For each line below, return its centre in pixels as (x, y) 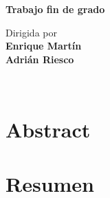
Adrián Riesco (40, 59)
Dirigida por (31, 32)
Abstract (48, 130)
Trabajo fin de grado (55, 9)
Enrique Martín (44, 46)
